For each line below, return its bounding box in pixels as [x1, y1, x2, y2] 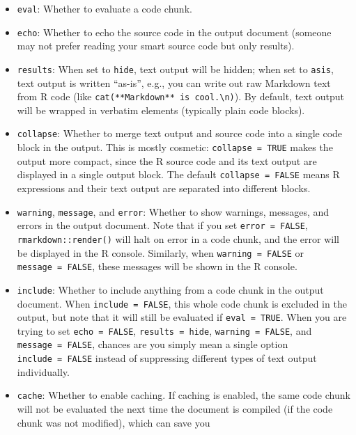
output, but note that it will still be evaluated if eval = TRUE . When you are [17, 310, 347, 324]
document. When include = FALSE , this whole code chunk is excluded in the [17, 296, 347, 310]
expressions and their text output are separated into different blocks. [17, 180, 311, 195]
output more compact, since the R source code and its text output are [17, 153, 317, 168]
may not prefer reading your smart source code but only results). [17, 38, 295, 53]
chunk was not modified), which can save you [17, 415, 210, 429]
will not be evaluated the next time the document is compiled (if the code [17, 402, 333, 416]
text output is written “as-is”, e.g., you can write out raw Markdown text [17, 75, 331, 90]
